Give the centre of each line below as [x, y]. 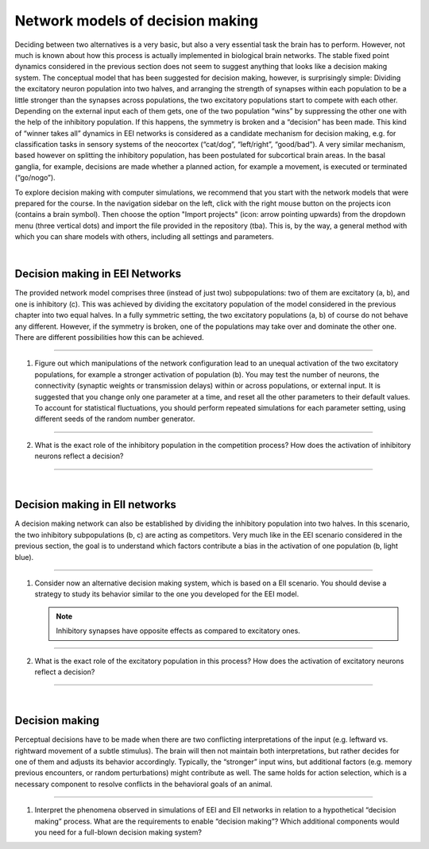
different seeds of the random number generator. [115, 419]
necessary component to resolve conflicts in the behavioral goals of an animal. [144, 784]
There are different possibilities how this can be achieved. [109, 338]
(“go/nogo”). [35, 178]
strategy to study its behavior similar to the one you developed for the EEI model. [167, 594]
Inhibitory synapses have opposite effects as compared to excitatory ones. [178, 631]
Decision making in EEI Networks [98, 274]
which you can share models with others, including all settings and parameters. [144, 237]
